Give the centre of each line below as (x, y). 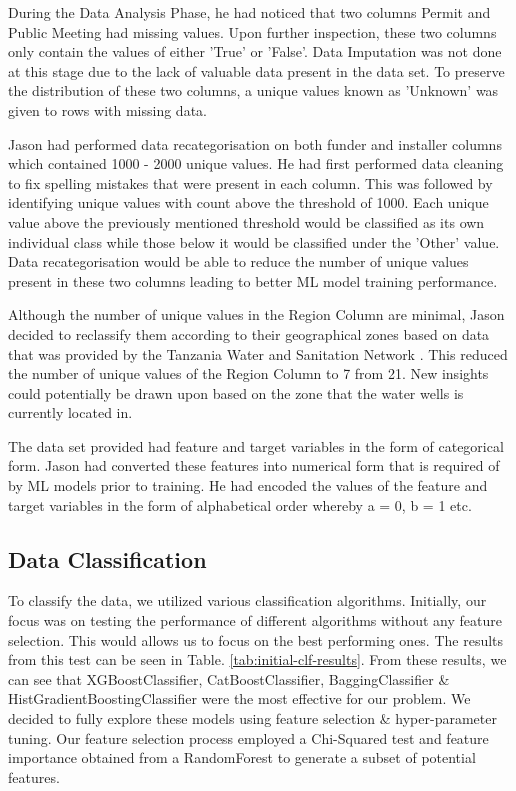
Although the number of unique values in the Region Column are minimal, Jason (256, 314)
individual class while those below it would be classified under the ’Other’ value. (254, 241)
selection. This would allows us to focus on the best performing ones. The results (256, 639)
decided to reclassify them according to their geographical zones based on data (249, 333)
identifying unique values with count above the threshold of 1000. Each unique (248, 202)
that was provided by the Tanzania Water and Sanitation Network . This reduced (258, 353)
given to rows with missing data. (107, 109)
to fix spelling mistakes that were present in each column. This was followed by (250, 182)
